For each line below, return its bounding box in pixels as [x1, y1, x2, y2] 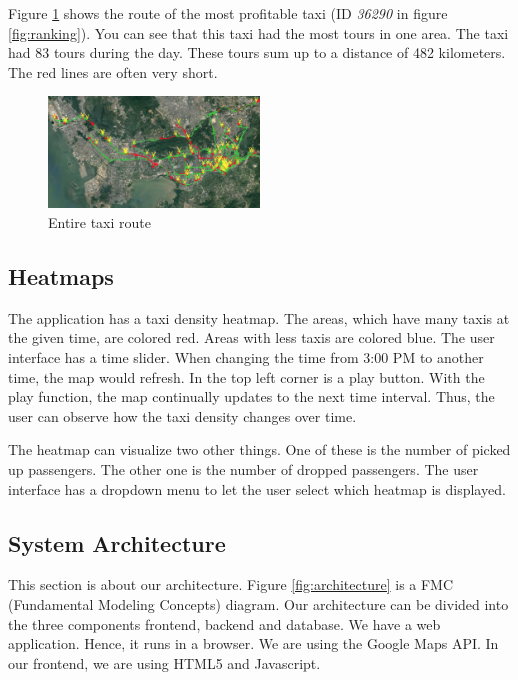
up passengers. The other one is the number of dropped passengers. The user [8, 458, 479, 479]
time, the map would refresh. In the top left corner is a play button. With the [8, 366, 485, 387]
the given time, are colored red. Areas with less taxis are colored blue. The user [8, 327, 495, 348]
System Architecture [8, 527, 226, 558]
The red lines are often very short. [8, 61, 218, 82]
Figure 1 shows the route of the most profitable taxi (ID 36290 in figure [8, 3, 448, 23]
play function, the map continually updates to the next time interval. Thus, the [8, 386, 495, 407]
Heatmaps [8, 260, 114, 291]
